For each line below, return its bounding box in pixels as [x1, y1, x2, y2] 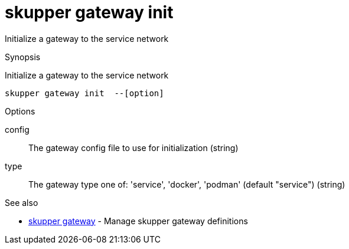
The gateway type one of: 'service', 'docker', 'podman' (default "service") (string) [28, 179, 345, 189]
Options [5, 106, 35, 116]
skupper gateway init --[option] [5, 88, 164, 98]
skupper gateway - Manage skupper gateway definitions [28, 215, 248, 226]
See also [5, 197, 38, 208]
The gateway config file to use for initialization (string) [28, 142, 239, 153]
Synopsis [5, 51, 41, 62]
